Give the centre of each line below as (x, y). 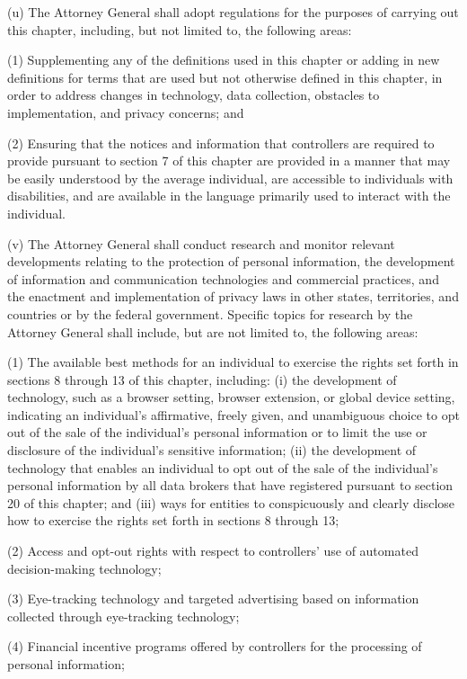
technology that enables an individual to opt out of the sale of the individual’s (223, 467)
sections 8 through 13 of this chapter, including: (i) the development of (202, 379)
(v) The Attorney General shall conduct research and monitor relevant (201, 243)
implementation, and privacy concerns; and (126, 112)
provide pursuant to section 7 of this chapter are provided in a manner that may (229, 161)
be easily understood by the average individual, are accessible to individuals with (230, 178)
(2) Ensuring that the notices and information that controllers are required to (221, 143)
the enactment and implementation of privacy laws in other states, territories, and (233, 296)
